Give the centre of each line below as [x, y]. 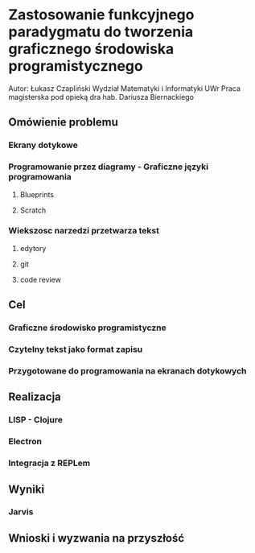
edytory [33, 248]
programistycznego [76, 66]
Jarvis [21, 512]
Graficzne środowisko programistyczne [87, 328]
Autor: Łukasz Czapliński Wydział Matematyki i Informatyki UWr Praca [125, 88]
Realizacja [35, 397]
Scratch [33, 210]
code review [41, 279]
